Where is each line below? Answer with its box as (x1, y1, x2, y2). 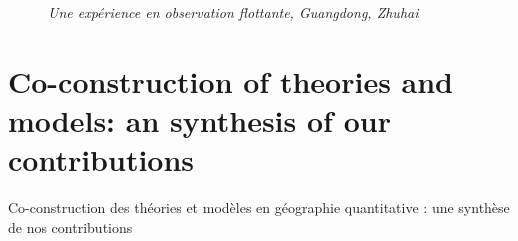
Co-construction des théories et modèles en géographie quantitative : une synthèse (8, 197, 510, 218)
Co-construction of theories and (8, 60, 454, 101)
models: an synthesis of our (8, 99, 391, 140)
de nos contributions (8, 216, 133, 237)
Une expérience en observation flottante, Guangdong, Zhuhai (48, 2, 419, 22)
